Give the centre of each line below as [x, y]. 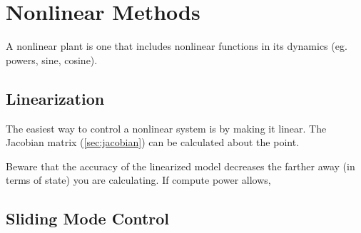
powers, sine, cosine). [52, 59]
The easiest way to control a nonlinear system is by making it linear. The [166, 128]
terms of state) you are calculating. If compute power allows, [138, 180]
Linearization [55, 98]
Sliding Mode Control [88, 218]
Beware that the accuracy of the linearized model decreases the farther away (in [180, 166]
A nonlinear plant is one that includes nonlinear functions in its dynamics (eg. [177, 46]
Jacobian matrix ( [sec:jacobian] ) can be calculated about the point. [153, 142]
